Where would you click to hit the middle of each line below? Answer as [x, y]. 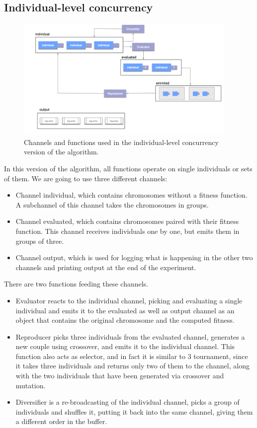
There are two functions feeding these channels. [76, 284]
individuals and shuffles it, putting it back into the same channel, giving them [134, 411]
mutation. [31, 385]
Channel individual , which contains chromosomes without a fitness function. [131, 195]
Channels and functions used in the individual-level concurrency [121, 142]
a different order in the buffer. [61, 421]
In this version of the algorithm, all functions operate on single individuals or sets [128, 168]
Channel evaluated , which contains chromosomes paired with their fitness [127, 221]
